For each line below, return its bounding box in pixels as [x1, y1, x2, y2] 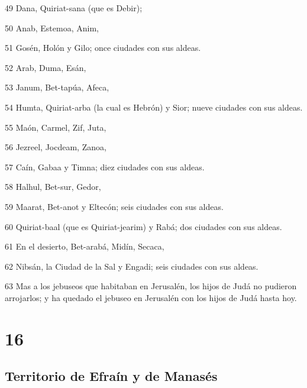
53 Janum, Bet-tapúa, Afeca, [5, 81, 109, 93]
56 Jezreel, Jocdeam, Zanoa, [5, 141, 106, 153]
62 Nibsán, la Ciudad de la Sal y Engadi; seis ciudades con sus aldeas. [5, 260, 258, 272]
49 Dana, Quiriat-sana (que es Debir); [5, 2, 143, 14]
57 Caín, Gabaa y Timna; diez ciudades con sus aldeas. [5, 160, 205, 173]
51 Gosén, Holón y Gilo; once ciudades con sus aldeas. [5, 41, 201, 54]
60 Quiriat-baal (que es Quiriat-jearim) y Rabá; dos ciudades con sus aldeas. [5, 220, 282, 232]
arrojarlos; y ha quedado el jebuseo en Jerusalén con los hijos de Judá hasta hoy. [5, 291, 297, 303]
